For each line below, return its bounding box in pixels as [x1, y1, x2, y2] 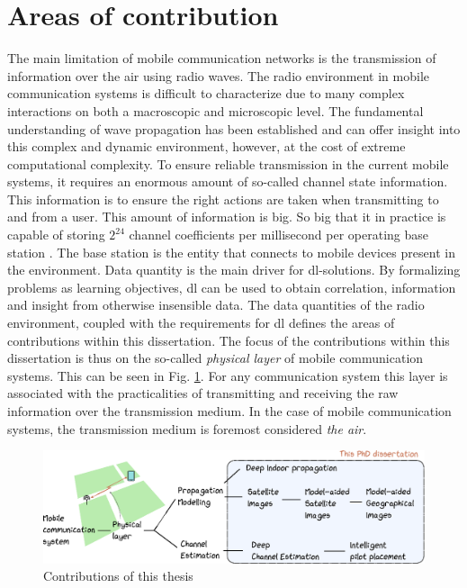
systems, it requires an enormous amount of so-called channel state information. [7, 172, 448, 191]
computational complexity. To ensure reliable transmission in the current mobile [7, 154, 449, 173]
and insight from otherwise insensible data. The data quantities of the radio [7, 295, 425, 314]
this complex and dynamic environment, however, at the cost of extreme [7, 137, 406, 156]
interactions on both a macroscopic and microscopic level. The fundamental [7, 101, 424, 120]
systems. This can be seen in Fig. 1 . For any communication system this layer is [7, 366, 448, 384]
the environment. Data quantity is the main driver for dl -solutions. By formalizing [7, 260, 461, 279]
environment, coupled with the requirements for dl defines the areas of [7, 313, 395, 332]
